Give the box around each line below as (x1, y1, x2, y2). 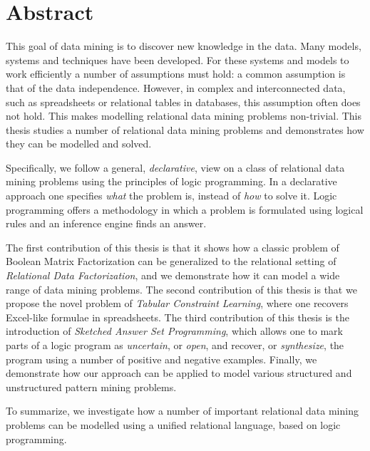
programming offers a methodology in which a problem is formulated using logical (6, 202, 364, 217)
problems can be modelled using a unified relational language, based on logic (6, 417, 341, 432)
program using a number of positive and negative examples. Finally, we (6, 351, 317, 366)
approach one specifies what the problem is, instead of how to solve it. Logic (6, 188, 337, 203)
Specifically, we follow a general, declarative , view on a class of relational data (6, 160, 345, 175)
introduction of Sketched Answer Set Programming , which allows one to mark (6, 323, 343, 338)
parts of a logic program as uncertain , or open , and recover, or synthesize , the (6, 338, 344, 352)
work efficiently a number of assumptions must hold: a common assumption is (6, 66, 346, 81)
